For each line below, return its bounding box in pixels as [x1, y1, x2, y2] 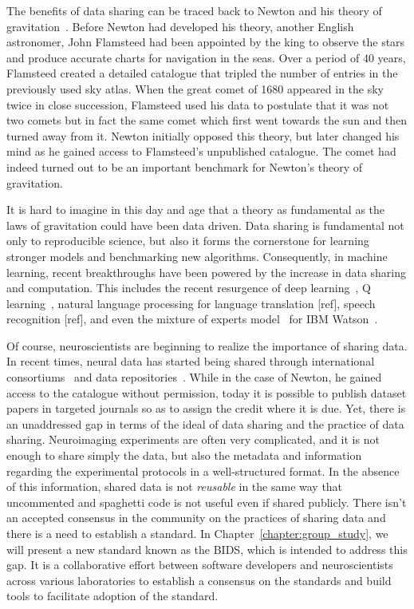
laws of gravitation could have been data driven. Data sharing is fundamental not [6, 216, 404, 233]
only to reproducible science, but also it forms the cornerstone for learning [6, 232, 369, 249]
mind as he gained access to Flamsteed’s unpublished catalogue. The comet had [6, 143, 396, 160]
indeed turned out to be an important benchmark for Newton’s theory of [6, 158, 362, 175]
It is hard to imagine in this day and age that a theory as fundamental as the [6, 201, 385, 218]
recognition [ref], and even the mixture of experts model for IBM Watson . [6, 310, 378, 327]
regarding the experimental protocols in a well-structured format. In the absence [6, 462, 400, 479]
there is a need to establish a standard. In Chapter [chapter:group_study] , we [6, 525, 388, 541]
